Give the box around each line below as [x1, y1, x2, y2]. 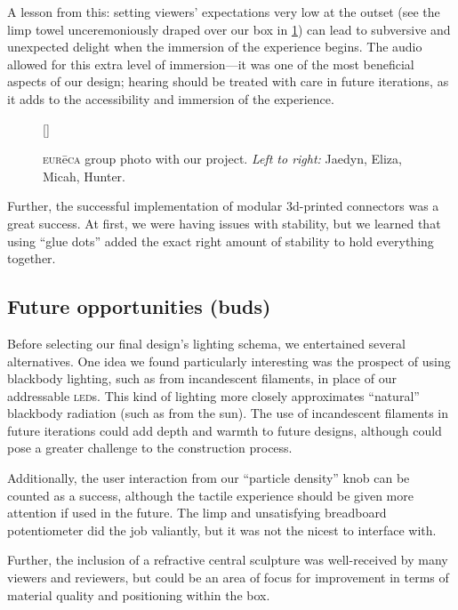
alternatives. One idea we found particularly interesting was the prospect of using [7, 351, 451, 370]
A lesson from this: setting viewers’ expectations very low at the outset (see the [7, 3, 440, 20]
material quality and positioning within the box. [7, 585, 270, 604]
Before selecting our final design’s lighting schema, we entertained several [7, 333, 406, 352]
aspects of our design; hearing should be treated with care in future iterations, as [7, 72, 449, 91]
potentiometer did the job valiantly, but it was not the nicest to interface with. [7, 520, 437, 539]
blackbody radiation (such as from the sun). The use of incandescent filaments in [7, 404, 448, 422]
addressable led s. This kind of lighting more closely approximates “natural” [7, 386, 420, 405]
